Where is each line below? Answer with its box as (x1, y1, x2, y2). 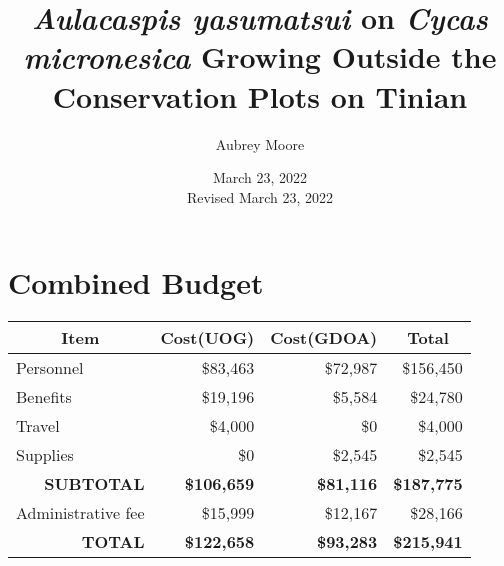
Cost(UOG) (160, 326, 255, 350)
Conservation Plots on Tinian (52, 75, 468, 116)
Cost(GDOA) (270, 326, 378, 350)
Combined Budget (8, 262, 264, 303)
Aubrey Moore (215, 133, 305, 154)
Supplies (16, 443, 74, 467)
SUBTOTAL (44, 472, 145, 496)
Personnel (16, 356, 84, 380)
